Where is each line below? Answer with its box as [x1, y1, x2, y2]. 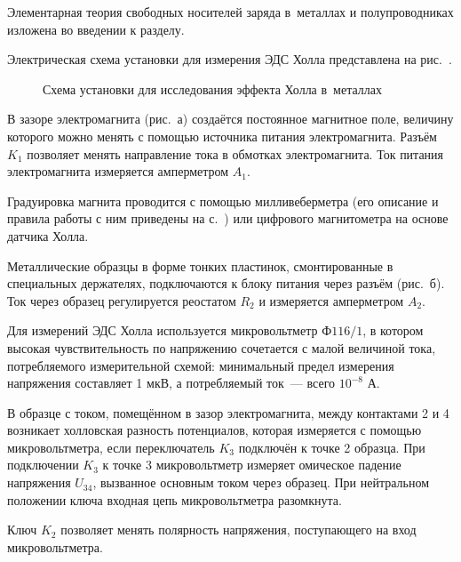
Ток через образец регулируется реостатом [7, 291, 236, 309]
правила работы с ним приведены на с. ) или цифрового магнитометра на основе [7, 209, 449, 228]
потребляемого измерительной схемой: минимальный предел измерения [7, 356, 394, 374]
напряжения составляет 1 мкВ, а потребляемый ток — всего [7, 373, 336, 392]
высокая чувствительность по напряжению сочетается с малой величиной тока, [7, 338, 436, 357]
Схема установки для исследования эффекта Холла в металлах [43, 79, 382, 98]
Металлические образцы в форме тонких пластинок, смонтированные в [7, 256, 393, 275]
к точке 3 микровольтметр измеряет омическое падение [102, 455, 401, 474]
